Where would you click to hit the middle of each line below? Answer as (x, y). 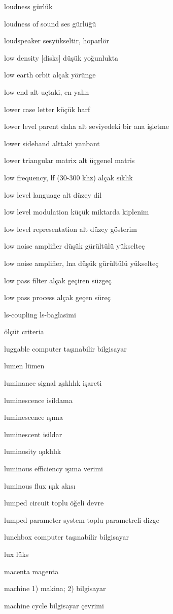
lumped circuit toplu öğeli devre (54, 503)
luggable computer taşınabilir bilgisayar (65, 348)
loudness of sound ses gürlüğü (50, 23)
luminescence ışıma (34, 417)
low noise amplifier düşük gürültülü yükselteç (75, 246)
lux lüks (16, 554)
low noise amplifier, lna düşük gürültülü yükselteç (81, 263)
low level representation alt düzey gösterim (71, 229)
